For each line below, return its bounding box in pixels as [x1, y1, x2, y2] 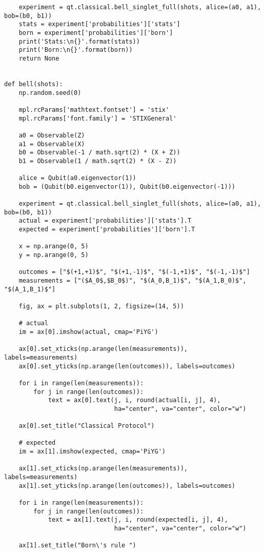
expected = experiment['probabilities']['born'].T [18, 226, 195, 233]
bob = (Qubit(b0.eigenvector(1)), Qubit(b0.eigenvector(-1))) [18, 183, 236, 190]
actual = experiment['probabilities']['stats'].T [18, 217, 192, 225]
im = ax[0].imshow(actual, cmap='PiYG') [18, 328, 158, 335]
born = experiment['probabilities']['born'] [18, 29, 173, 36]
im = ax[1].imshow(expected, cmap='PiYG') [18, 448, 166, 456]
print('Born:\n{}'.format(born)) [18, 46, 133, 54]
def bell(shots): [4, 80, 63, 88]
